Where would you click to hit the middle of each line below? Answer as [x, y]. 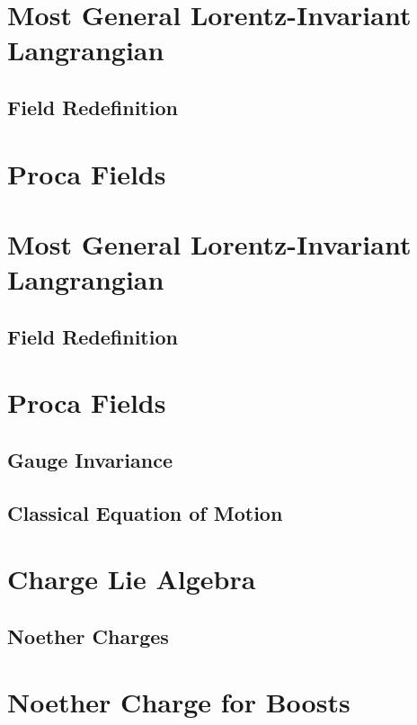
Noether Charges [88, 635]
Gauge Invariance [90, 459]
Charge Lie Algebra [132, 579]
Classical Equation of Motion [145, 512]
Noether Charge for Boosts [179, 702]
